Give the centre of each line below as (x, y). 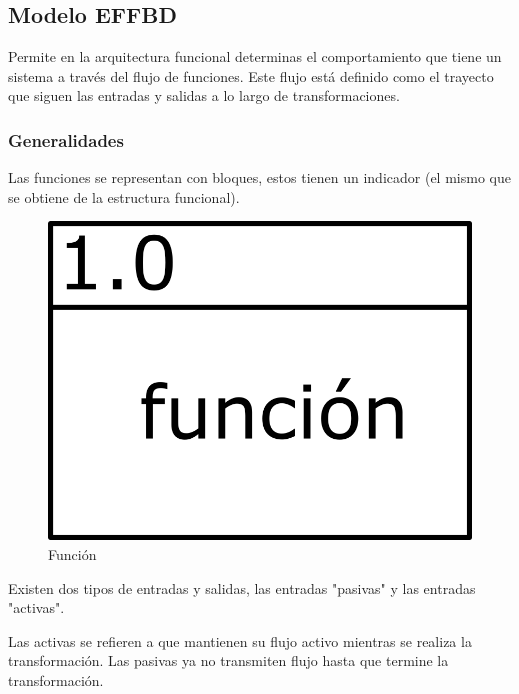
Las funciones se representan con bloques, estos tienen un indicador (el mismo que (259, 177)
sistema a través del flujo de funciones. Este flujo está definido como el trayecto (251, 75)
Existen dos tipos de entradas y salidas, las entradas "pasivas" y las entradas (242, 587)
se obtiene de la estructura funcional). (124, 196)
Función (72, 554)
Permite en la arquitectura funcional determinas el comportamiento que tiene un (255, 56)
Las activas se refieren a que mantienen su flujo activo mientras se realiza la (240, 640)
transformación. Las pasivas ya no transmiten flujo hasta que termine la (228, 660)
